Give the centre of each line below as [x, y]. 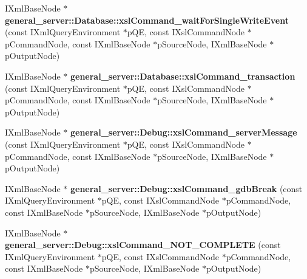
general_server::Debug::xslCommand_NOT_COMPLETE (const [143, 245]
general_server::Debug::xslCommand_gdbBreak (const [186, 188]
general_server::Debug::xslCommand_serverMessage [184, 132]
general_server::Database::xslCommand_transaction [183, 76]
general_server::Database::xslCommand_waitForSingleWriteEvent [147, 20]
